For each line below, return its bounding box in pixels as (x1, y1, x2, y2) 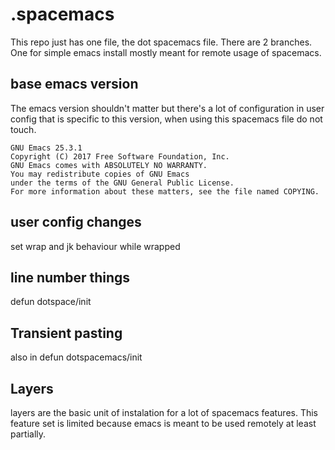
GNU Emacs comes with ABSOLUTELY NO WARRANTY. (10, 160, 208, 170)
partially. (10, 428, 47, 440)
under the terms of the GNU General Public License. (10, 178, 235, 188)
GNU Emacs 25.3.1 (10, 143, 83, 153)
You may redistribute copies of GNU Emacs (10, 169, 190, 179)
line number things (10, 269, 131, 286)
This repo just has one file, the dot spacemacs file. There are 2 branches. (10, 36, 313, 48)
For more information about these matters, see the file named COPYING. (10, 186, 320, 197)
